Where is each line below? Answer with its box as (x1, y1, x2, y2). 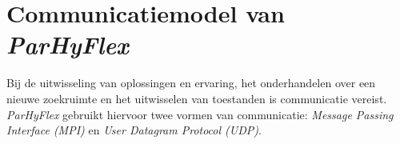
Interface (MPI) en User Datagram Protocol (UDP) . (6, 122, 262, 138)
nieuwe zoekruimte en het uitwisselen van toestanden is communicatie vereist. (6, 90, 387, 106)
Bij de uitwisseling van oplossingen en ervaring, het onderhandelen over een (6, 74, 376, 91)
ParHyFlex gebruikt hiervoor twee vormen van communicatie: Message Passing (6, 106, 394, 122)
